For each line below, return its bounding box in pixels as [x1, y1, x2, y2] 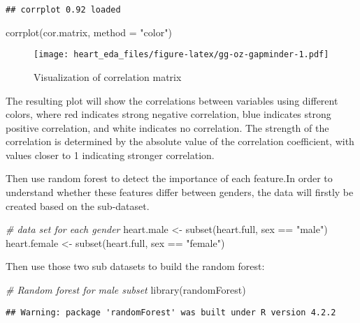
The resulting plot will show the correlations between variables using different [6, 93, 338, 107]
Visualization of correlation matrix [34, 69, 182, 84]
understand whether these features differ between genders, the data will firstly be [6, 185, 354, 200]
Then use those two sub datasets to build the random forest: [6, 259, 265, 273]
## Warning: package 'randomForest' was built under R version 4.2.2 [6, 307, 336, 317]
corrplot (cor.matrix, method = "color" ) [6, 24, 172, 39]
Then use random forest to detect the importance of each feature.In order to [6, 171, 333, 186]
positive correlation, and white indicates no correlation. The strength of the [6, 120, 329, 135]
